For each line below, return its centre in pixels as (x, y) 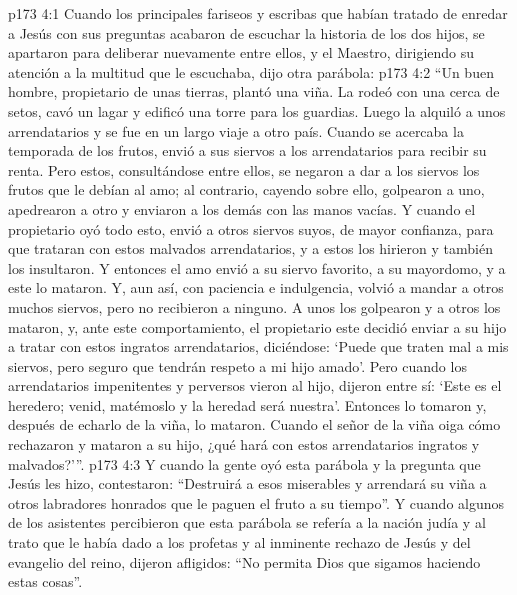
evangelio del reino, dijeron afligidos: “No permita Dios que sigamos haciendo (244, 561)
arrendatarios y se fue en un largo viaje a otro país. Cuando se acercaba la (236, 130)
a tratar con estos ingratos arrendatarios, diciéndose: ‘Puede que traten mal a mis (258, 346)
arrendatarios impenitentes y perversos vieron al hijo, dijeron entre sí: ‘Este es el (255, 385)
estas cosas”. (45, 581)
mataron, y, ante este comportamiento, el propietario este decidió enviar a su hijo (257, 326)
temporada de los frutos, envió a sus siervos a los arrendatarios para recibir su (247, 150)
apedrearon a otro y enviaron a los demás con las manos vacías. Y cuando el (242, 208)
